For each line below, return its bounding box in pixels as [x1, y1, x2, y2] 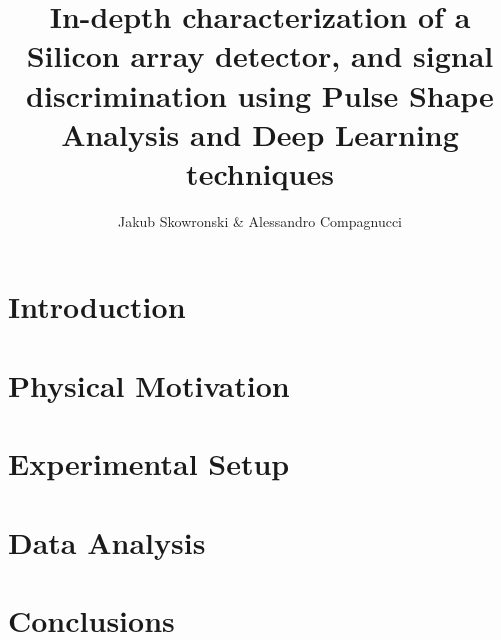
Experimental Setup [8, 443, 290, 484]
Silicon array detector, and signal [26, 35, 494, 76]
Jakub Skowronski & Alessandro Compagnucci [117, 210, 403, 231]
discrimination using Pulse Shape [26, 74, 494, 115]
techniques [186, 152, 334, 193]
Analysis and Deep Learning [61, 113, 459, 154]
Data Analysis [8, 521, 206, 562]
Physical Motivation [8, 364, 290, 405]
